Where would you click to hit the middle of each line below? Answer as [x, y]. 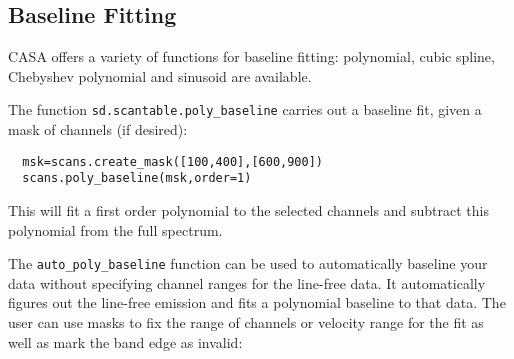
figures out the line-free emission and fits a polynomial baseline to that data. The [257, 302]
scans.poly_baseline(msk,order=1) [137, 178]
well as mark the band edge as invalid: [125, 341]
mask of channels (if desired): [98, 129]
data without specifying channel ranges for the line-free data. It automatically [247, 282]
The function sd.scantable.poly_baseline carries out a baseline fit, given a [245, 109]
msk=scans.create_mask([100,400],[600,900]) [172, 161]
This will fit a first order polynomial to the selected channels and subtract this [248, 209]
